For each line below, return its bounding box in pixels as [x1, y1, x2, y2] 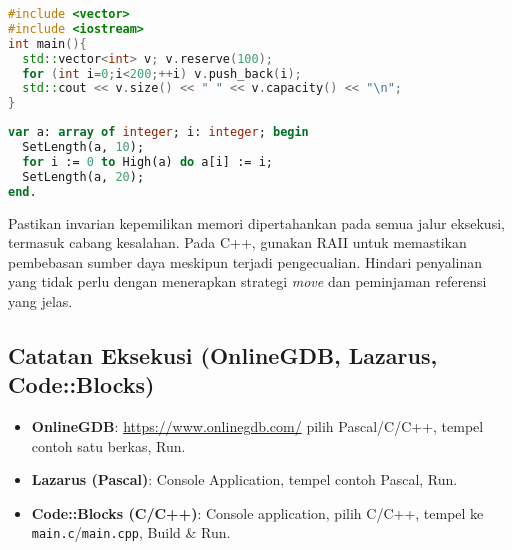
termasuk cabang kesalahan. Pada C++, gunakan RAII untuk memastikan [8, 232, 467, 253]
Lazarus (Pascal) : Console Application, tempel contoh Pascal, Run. [31, 469, 458, 490]
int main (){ [8, 36, 87, 51]
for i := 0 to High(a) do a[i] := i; [22, 154, 273, 169]
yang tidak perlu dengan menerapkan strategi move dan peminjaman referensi [8, 271, 487, 292]
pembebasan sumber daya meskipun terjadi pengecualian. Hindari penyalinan [8, 251, 483, 272]
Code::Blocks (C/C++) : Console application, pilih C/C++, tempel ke [31, 502, 484, 523]
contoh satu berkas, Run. [31, 435, 186, 456]
